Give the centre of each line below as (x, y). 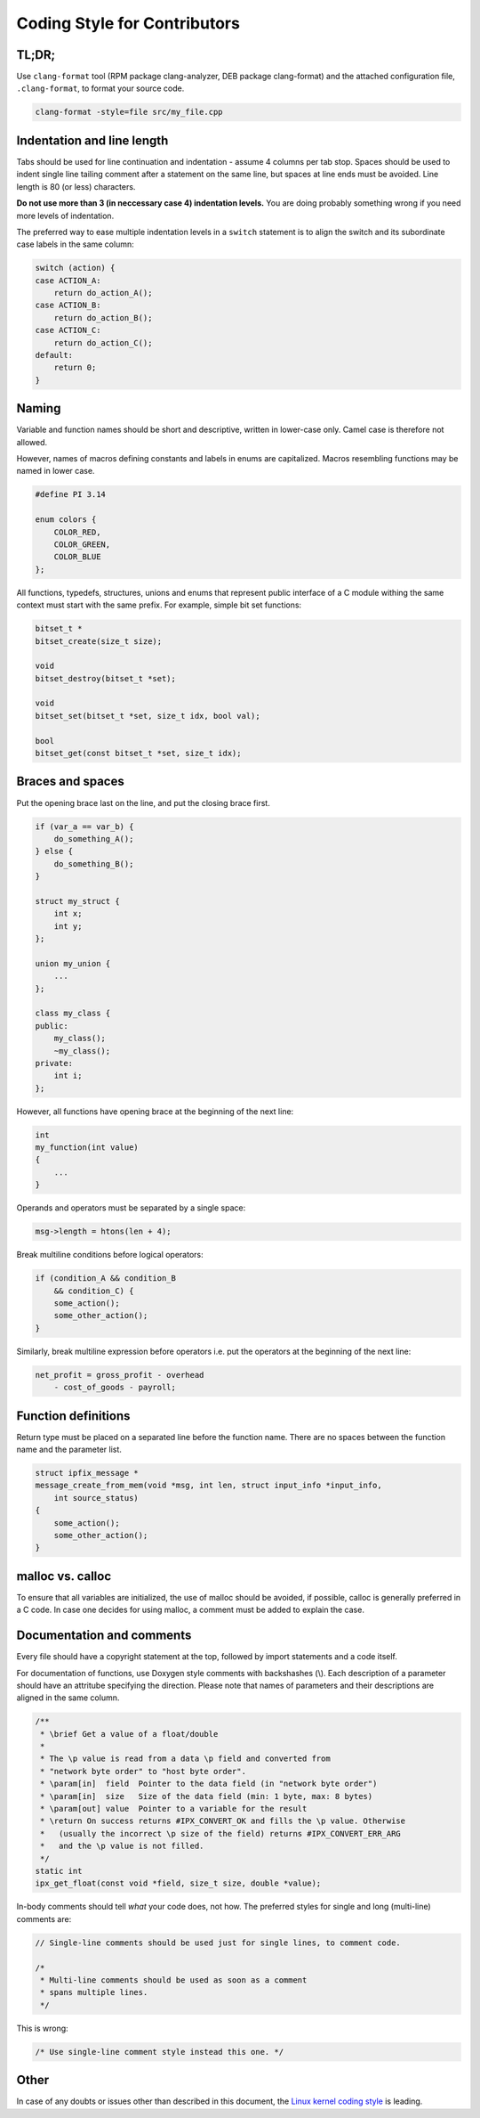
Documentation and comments (104, 1636)
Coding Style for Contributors (128, 23)
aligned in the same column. (68, 1698)
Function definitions (73, 1416)
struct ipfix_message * (87, 1473)
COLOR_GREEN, (82, 545)
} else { (54, 851)
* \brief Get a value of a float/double (129, 1734)
